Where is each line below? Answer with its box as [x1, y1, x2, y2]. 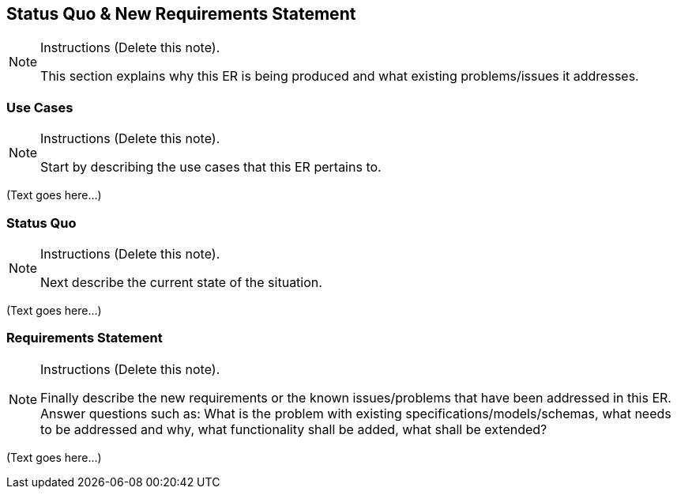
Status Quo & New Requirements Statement [6, 4, 356, 24]
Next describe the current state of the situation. [40, 274, 322, 290]
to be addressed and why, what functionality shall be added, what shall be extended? [40, 421, 547, 437]
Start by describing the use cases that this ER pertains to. [40, 159, 382, 176]
